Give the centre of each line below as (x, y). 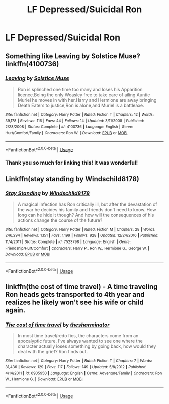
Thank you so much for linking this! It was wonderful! (72, 163)
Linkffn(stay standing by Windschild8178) (72, 179)
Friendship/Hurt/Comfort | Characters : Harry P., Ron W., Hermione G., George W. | (77, 248)
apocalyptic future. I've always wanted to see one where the (80, 341)
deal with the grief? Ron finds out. (53, 352)
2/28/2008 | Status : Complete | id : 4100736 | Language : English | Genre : (69, 127)
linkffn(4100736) (32, 64)
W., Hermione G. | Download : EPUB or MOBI (44, 379)
